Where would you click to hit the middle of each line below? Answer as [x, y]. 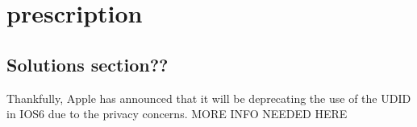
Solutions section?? [88, 64]
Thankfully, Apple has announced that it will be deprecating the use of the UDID [209, 98]
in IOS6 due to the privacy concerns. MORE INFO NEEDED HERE [177, 114]
